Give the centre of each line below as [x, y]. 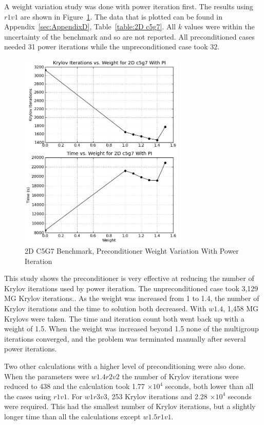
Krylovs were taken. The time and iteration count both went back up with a [124, 318]
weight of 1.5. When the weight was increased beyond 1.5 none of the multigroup [131, 329]
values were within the [219, 26]
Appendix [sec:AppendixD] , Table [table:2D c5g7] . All [90, 26]
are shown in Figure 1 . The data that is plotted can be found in [121, 16]
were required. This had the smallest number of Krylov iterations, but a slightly [130, 406]
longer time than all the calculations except [72, 416]
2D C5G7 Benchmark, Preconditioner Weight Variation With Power [132, 251]
